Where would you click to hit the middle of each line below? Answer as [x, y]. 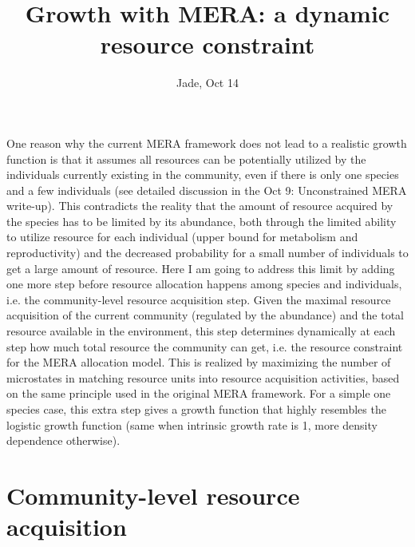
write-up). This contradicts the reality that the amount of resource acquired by [200, 206]
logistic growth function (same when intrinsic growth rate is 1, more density [192, 424]
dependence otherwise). [63, 440]
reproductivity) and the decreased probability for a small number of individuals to [207, 253]
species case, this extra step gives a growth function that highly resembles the [196, 409]
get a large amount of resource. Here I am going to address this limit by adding [201, 268]
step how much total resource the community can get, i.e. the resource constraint [205, 346]
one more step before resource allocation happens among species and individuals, [204, 284]
